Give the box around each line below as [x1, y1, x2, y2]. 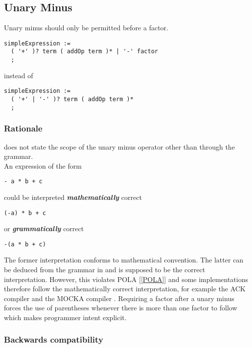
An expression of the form [4, 160, 82, 171]
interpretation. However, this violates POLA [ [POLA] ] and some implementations [4, 274, 248, 284]
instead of [4, 70, 33, 80]
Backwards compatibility [4, 333, 103, 345]
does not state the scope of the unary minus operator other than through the [4, 141, 235, 152]
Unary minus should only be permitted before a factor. [4, 22, 168, 33]
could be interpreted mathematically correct [4, 192, 142, 202]
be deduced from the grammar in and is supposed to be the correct [4, 264, 206, 275]
